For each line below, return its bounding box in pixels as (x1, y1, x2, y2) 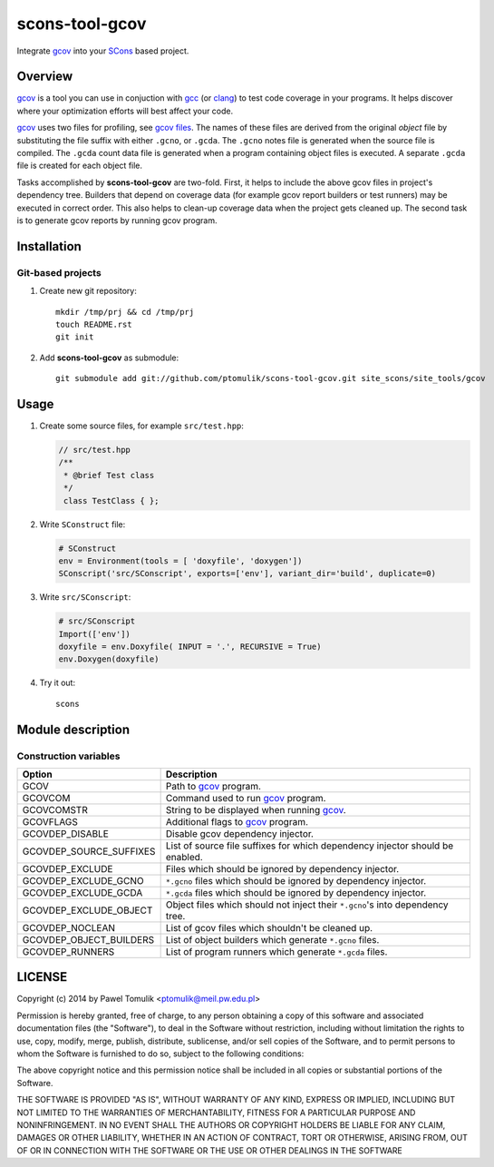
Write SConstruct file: (39, 518, 126, 530)
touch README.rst (55, 319, 132, 329)
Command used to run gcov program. (165, 791, 326, 804)
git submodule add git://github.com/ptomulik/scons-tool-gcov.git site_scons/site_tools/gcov (55, 373, 486, 384)
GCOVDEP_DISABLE (22, 827, 109, 839)
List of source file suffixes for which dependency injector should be (165, 839, 454, 852)
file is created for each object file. (16, 160, 143, 172)
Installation (16, 239, 82, 254)
